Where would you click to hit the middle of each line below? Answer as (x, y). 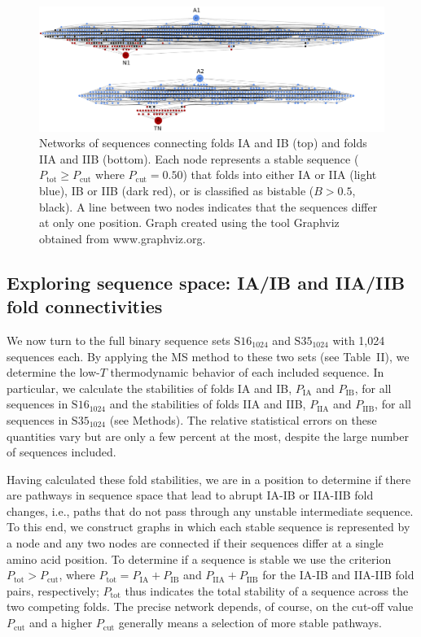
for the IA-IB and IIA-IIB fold (338, 575)
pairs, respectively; (53, 590)
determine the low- (53, 372)
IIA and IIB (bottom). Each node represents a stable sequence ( (199, 158)
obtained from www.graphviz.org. (123, 238)
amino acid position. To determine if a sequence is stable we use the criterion (199, 558)
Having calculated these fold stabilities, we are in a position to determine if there (209, 479)
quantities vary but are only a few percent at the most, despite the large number (208, 436)
